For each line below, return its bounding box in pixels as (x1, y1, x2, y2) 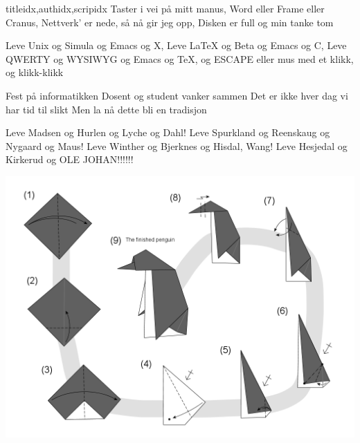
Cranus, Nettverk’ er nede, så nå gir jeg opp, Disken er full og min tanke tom (6, 15, 334, 29)
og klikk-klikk (6, 65, 64, 79)
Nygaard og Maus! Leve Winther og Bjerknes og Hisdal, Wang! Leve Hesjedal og (6, 138, 348, 153)
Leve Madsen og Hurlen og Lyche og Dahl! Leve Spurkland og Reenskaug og (6, 125, 330, 140)
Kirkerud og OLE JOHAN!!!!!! (6, 152, 134, 167)
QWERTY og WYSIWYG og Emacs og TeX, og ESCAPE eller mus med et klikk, (6, 51, 354, 66)
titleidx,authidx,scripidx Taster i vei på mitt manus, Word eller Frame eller (6, 1, 325, 15)
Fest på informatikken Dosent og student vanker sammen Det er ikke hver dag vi (6, 88, 348, 102)
